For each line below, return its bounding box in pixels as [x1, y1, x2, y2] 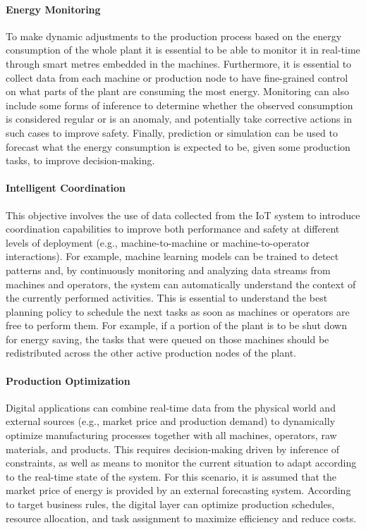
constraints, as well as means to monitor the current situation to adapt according [6, 455, 357, 470]
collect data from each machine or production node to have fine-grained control [6, 70, 348, 85]
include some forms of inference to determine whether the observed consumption [6, 97, 353, 112]
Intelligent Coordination [6, 180, 126, 195]
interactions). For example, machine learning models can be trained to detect [6, 249, 339, 264]
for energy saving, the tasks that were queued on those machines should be [6, 331, 329, 346]
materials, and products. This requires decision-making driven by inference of [6, 441, 340, 456]
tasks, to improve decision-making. [6, 153, 155, 168]
